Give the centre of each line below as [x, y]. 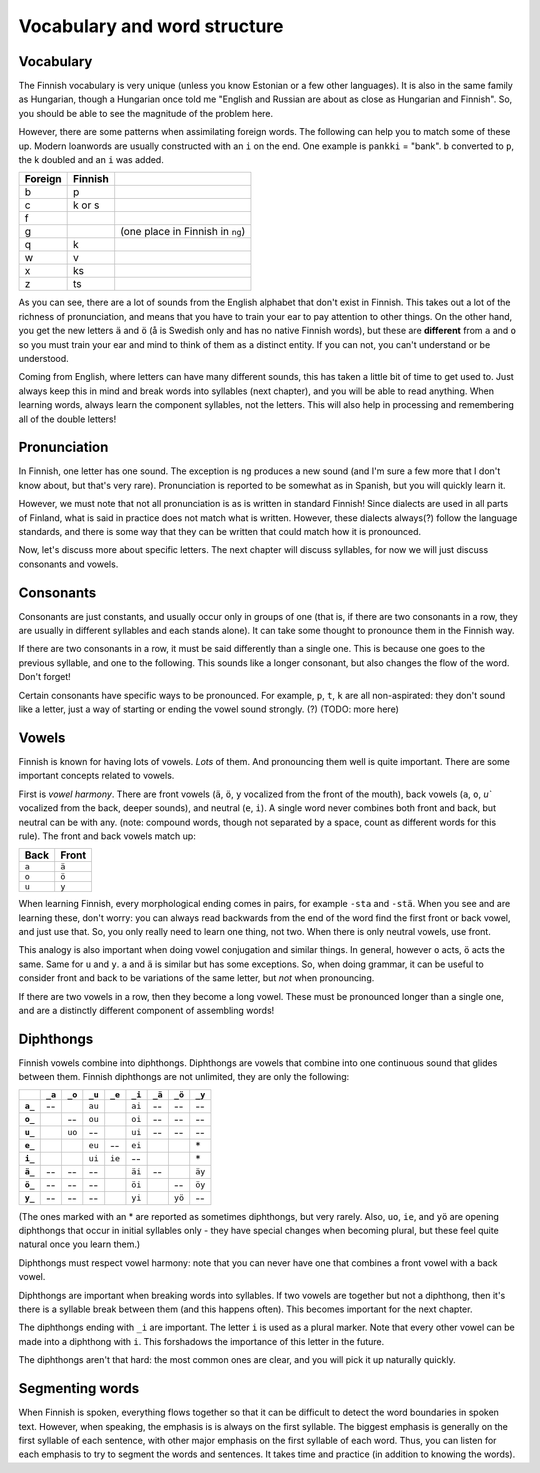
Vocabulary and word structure [151, 26]
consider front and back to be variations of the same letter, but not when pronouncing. [196, 978]
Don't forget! [45, 677]
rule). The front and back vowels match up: [107, 836]
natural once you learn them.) [79, 1244]
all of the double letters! [67, 419]
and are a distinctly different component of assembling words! [146, 1011]
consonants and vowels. [68, 564]
